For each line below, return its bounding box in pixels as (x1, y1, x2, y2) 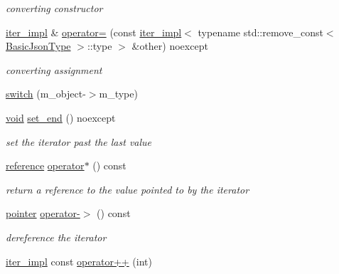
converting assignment (6, 62, 102, 77)
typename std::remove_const (198, 24, 323, 39)
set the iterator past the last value (6, 134, 152, 149)
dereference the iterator (6, 229, 107, 244)
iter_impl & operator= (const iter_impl (6, 24, 182, 39)
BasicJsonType (6, 38, 71, 53)
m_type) (99, 86, 138, 101)
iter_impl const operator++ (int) (6, 253, 152, 268)
